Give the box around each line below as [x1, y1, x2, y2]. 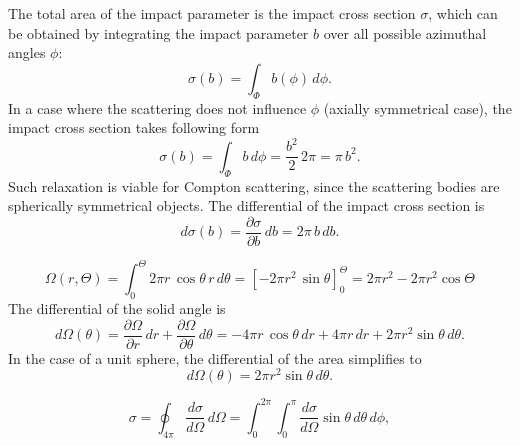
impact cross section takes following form [8, 117, 260, 138]
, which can [428, 3, 498, 23]
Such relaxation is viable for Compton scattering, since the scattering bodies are [8, 175, 500, 196]
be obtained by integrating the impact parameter [8, 22, 309, 43]
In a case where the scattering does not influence [8, 97, 307, 118]
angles [8, 42, 46, 63]
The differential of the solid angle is [8, 298, 226, 319]
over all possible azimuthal [323, 22, 487, 43]
